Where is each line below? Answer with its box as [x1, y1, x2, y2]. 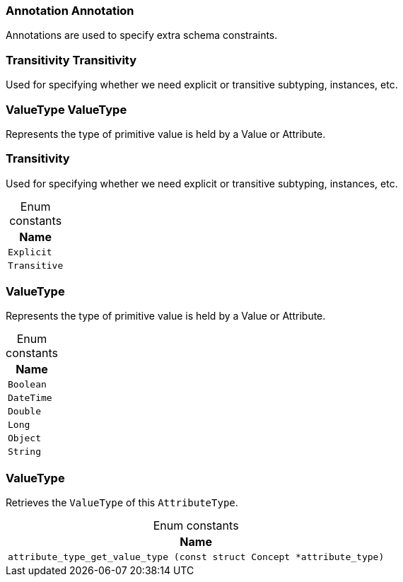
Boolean [8, 379, 47, 390]
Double [8, 406, 41, 417]
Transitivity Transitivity [6, 52, 137, 67]
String [8, 446, 41, 458]
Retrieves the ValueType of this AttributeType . [6, 496, 238, 509]
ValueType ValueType [6, 102, 127, 117]
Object [8, 433, 41, 444]
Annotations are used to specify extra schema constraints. [6, 29, 278, 42]
